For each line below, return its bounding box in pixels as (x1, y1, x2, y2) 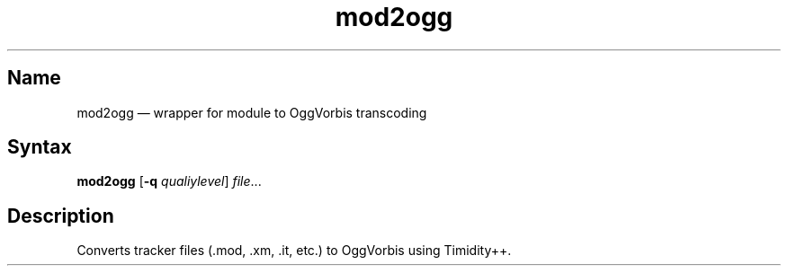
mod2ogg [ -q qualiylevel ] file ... (76, 173, 262, 189)
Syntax (7, 136, 72, 159)
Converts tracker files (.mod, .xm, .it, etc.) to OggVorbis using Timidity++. (76, 242, 512, 259)
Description (7, 204, 114, 227)
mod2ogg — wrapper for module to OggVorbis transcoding (76, 104, 427, 120)
